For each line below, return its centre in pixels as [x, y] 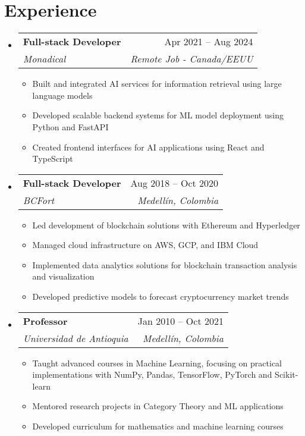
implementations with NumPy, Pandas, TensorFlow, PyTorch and [152, 374]
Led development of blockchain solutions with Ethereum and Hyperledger [166, 225]
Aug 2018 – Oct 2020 [174, 183]
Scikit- [287, 374]
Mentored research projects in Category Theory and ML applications [158, 406]
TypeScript [53, 159]
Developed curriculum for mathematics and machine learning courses [158, 426]
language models [62, 95]
